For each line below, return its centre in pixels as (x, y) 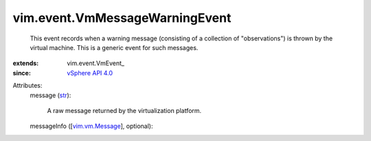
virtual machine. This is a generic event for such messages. (114, 47)
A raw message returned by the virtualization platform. (124, 110)
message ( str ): (50, 95)
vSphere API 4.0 (90, 73)
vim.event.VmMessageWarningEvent (122, 18)
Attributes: (27, 86)
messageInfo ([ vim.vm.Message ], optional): (92, 126)
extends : (26, 63)
